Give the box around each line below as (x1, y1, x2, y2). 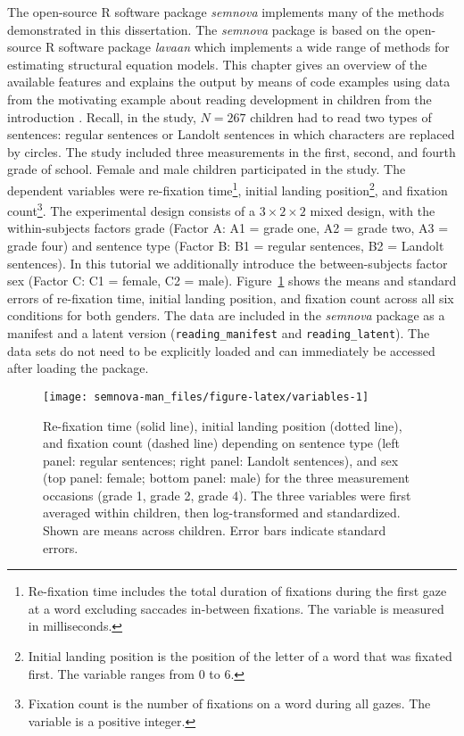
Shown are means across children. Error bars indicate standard (43, 521, 386, 540)
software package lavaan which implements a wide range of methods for (58, 37, 450, 56)
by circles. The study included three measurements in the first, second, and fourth (7, 142, 456, 161)
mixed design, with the (310, 201, 435, 219)
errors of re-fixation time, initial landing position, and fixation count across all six (7, 288, 454, 307)
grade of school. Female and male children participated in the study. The (7, 160, 406, 178)
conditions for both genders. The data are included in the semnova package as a (7, 306, 445, 325)
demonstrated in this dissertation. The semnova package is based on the (7, 20, 402, 38)
